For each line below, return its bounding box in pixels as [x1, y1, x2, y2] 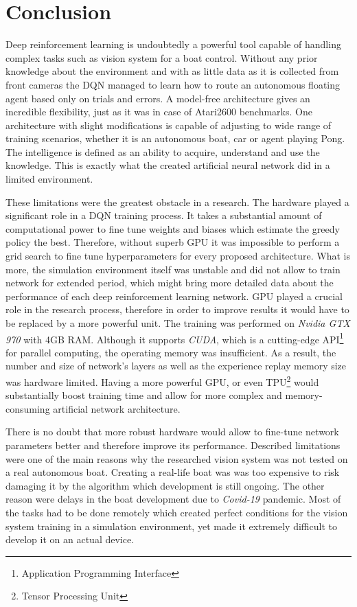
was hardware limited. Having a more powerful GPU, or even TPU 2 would [5, 373, 319, 389]
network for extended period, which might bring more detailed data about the [5, 275, 334, 290]
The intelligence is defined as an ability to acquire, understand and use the [5, 144, 320, 159]
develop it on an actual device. [5, 532, 135, 547]
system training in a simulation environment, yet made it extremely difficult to [5, 518, 337, 533]
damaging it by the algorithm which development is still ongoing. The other [5, 478, 325, 492]
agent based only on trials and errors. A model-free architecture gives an [5, 91, 310, 105]
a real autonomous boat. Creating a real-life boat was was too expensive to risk [5, 465, 340, 479]
